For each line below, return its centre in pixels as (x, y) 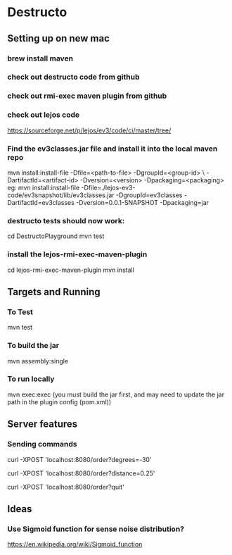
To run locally (31, 379)
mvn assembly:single (38, 361)
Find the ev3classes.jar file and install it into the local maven (112, 149)
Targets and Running (54, 292)
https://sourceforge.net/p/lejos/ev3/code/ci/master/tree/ (89, 130)
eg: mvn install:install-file (44, 187)
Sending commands (42, 444)
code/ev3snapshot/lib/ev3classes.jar (61, 195)
